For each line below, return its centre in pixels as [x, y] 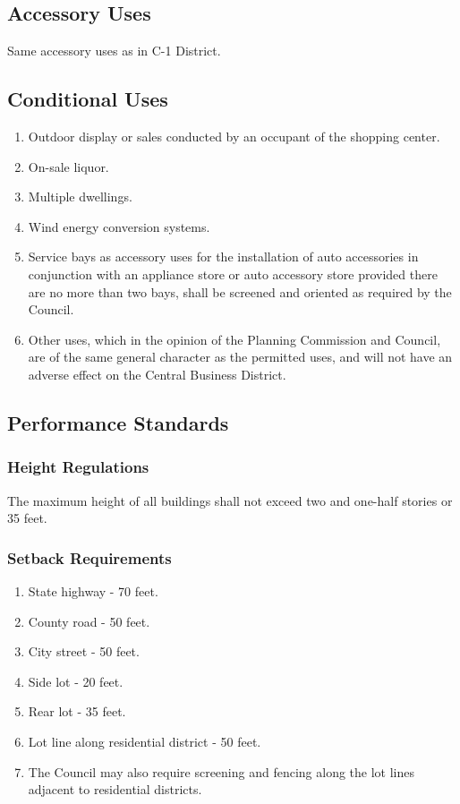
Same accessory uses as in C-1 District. [114, 51]
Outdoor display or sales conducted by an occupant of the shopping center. [234, 136]
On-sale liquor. [68, 166]
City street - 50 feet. [84, 651]
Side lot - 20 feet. [76, 681]
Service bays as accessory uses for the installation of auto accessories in [223, 257]
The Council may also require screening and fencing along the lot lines [221, 771]
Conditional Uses [88, 99]
